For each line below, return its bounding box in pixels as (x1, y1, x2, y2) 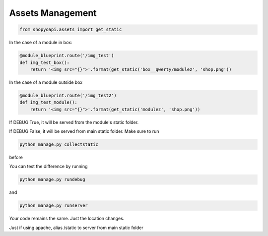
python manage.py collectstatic (19, 142, 99, 147)
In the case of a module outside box (9, 79, 83, 85)
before (9, 154, 23, 160)
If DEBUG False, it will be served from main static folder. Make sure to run (9, 128, 159, 134)
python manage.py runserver (19, 203, 88, 208)
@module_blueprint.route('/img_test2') (19, 92, 117, 98)
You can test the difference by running (9, 164, 88, 170)
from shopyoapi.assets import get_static (19, 27, 122, 32)
